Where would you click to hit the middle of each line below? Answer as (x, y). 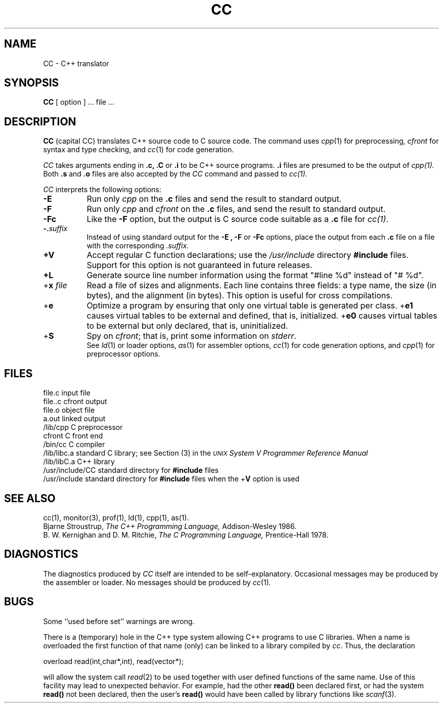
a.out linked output (74, 419)
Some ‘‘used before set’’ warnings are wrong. (119, 621)
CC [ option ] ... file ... (79, 102)
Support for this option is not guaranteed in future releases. (200, 265)
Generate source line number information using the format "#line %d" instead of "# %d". (255, 275)
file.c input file (67, 393)
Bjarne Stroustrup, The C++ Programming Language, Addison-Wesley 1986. (170, 526)
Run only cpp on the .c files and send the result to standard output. (214, 199)
